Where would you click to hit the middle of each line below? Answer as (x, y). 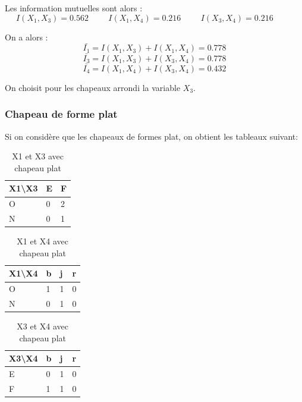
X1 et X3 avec (38, 156)
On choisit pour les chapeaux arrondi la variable (93, 87)
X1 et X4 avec (43, 241)
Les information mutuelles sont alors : (74, 8)
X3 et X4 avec (43, 326)
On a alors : (26, 37)
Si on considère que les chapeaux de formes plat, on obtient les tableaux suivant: (152, 136)
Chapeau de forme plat (61, 114)
